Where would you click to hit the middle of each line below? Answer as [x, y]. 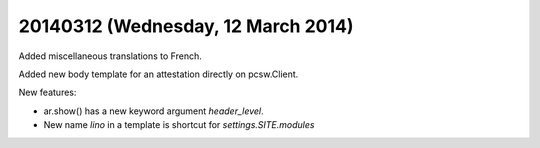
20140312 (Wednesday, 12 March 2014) [186, 26]
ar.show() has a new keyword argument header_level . [153, 111]
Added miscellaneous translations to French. [110, 56]
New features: [47, 92]
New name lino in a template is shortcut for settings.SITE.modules [179, 125]
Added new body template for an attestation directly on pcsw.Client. [158, 74]
